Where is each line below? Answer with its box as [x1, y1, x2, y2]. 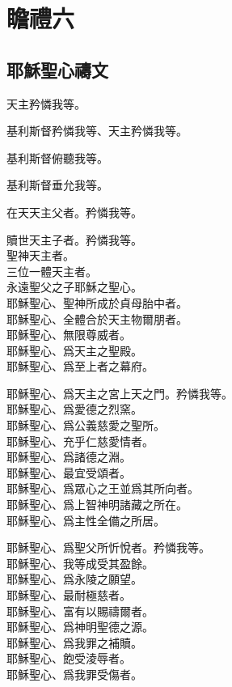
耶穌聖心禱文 [6, 57, 108, 82]
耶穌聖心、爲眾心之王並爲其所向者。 [6, 480, 199, 497]
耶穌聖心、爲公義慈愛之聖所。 [6, 417, 165, 434]
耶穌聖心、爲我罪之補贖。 [6, 634, 142, 651]
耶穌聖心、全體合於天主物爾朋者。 [6, 310, 188, 327]
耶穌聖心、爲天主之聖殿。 [6, 341, 142, 358]
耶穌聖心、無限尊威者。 [6, 326, 131, 343]
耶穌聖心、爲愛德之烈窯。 [6, 401, 142, 418]
